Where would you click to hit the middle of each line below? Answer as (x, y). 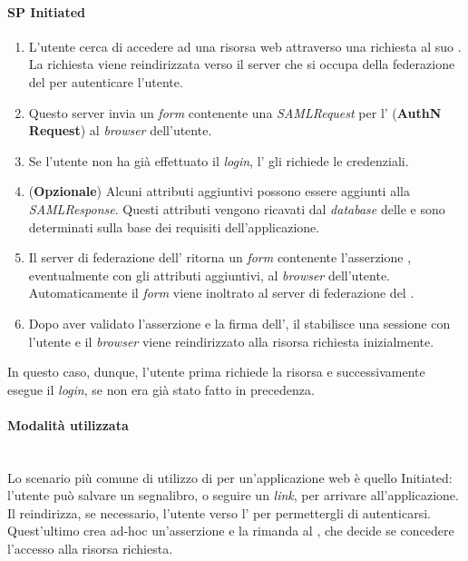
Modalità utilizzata (68, 424)
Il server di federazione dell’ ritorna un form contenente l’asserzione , (220, 257)
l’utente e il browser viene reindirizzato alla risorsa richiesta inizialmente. (231, 341)
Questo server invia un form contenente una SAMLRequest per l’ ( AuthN (235, 112)
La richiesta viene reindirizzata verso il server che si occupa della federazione (242, 64)
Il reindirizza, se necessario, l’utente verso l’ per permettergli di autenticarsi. (219, 512)
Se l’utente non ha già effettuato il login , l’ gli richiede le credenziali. (219, 160)
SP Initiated (46, 11)
